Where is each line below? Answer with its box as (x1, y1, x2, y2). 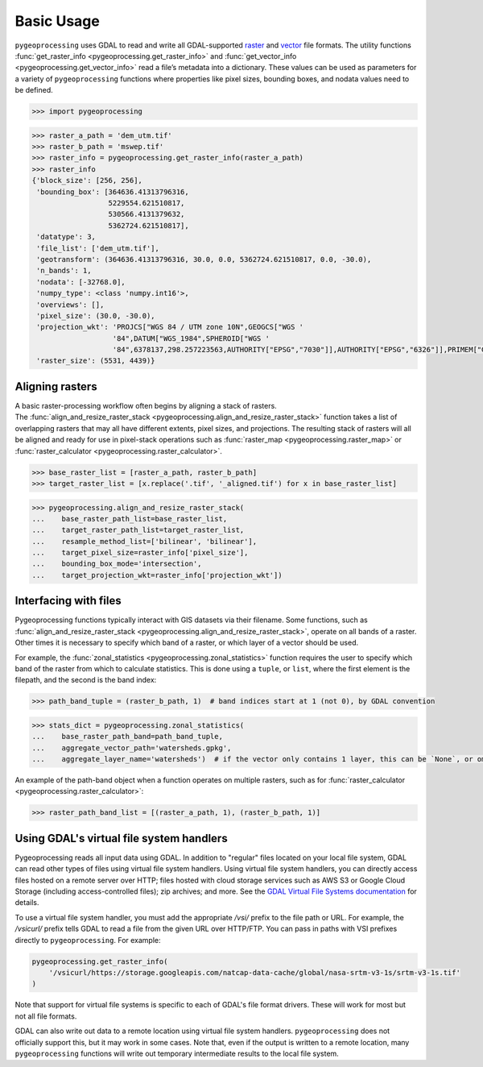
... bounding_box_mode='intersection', (31, 559, 202, 568)
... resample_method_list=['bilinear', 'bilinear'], (31, 537, 258, 546)
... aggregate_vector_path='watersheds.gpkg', (31, 743, 232, 753)
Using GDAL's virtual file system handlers (14, 831, 229, 845)
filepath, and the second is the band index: (14, 675, 157, 685)
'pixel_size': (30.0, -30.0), (36, 311, 156, 320)
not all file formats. (14, 1011, 77, 1021)
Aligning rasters (14, 380, 97, 393)
